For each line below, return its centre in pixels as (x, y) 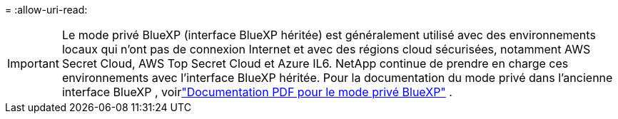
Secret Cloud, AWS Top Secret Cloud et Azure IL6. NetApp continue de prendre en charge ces (315, 63)
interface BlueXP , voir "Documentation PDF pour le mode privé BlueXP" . (257, 92)
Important (33, 63)
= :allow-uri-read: (46, 10)
